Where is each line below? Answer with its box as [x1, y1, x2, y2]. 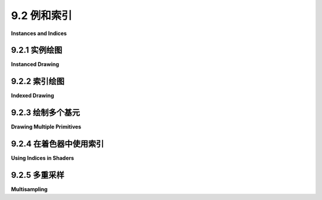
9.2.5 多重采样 [11, 170, 65, 180]
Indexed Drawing [11, 92, 54, 99]
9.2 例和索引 [11, 9, 72, 22]
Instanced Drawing [11, 61, 60, 68]
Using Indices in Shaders [11, 155, 75, 162]
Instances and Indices [11, 30, 67, 37]
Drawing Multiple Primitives [11, 123, 82, 130]
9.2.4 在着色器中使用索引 [11, 139, 104, 149]
